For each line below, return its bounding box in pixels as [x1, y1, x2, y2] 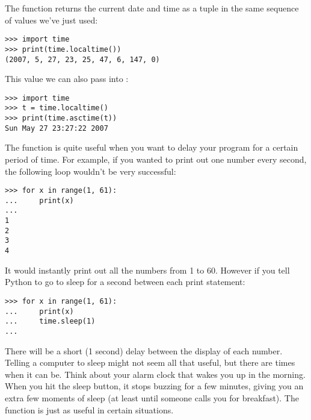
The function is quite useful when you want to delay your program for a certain [5, 141, 298, 154]
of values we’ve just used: [5, 13, 98, 26]
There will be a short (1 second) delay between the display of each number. [5, 344, 283, 357]
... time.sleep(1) [5, 317, 96, 326]
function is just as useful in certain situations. [5, 403, 174, 416]
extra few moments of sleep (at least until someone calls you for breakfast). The [5, 391, 299, 404]
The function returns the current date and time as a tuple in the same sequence [5, 2, 299, 14]
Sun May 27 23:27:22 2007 [5, 124, 108, 133]
